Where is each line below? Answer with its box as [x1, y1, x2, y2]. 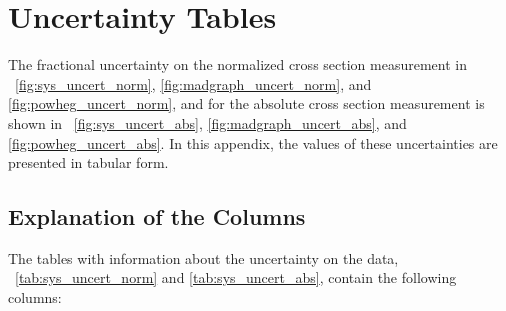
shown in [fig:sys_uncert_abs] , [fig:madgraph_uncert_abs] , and [8, 112, 407, 133]
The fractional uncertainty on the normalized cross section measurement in [8, 54, 467, 75]
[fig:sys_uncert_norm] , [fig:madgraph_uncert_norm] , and [15, 73, 372, 94]
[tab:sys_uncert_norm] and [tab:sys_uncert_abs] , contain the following [15, 267, 457, 288]
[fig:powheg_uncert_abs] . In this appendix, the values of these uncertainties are [8, 132, 498, 153]
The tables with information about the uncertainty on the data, [8, 247, 399, 268]
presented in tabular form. [8, 152, 169, 173]
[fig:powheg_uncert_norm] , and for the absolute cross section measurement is [8, 93, 485, 114]
